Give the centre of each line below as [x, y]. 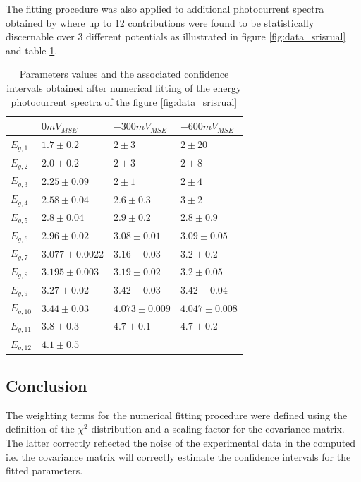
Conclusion [47, 386]
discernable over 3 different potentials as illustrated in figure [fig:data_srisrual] [176, 36]
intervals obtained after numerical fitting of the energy [124, 87]
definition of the [40, 429]
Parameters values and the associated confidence [124, 74]
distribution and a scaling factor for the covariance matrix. [218, 429]
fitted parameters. [44, 470]
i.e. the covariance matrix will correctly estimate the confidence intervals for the [178, 456]
